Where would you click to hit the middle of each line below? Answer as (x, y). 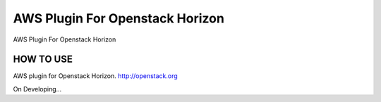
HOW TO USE (43, 59)
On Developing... (37, 89)
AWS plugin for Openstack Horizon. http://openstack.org (95, 76)
